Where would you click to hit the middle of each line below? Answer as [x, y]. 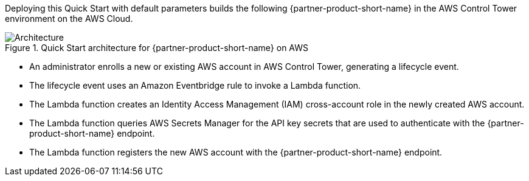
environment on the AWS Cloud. [69, 19]
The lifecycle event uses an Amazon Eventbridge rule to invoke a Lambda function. [195, 85]
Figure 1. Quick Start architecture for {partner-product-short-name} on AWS [157, 48]
